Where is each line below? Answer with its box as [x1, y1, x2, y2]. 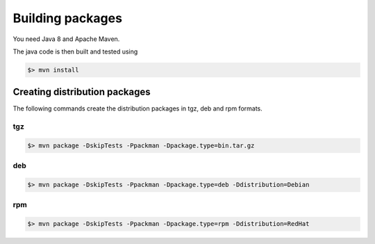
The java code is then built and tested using [12, 47, 138, 56]
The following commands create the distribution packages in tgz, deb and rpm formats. [12, 104, 263, 113]
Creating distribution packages [12, 86, 151, 98]
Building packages [12, 10, 123, 26]
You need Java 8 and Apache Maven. [12, 35, 120, 43]
